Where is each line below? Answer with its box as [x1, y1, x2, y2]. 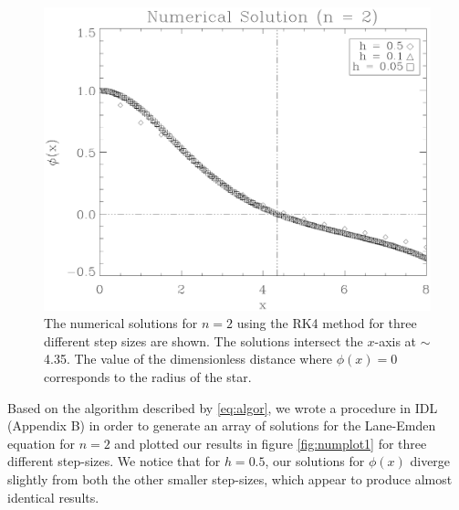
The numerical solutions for [44, 313, 198, 333]
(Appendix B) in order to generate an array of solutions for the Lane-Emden [7, 416, 436, 435]
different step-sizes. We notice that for [7, 452, 221, 471]
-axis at [374, 331, 417, 350]
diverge [410, 452, 451, 471]
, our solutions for [265, 452, 365, 471]
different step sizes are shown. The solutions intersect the [44, 331, 363, 350]
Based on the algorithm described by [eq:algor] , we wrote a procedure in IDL [7, 398, 438, 417]
